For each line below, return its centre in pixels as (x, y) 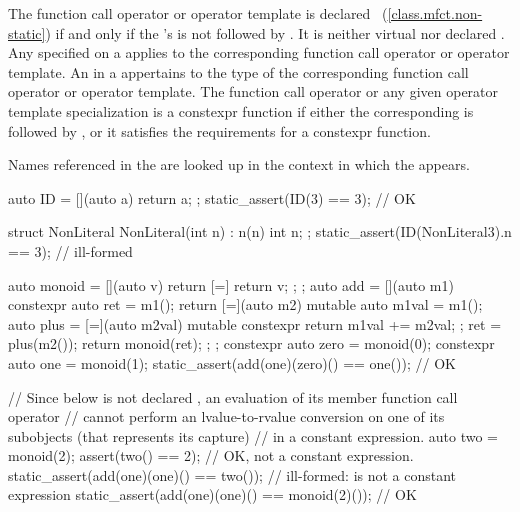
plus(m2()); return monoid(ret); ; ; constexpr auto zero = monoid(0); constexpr (251, 343)
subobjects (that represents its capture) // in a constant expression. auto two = (253, 435)
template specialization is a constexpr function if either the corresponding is (241, 110)
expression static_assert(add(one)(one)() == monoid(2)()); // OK (212, 494)
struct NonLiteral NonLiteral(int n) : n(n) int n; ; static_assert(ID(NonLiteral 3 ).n (260, 231)
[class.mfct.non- (435, 13)
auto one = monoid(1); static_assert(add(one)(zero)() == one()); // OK (232, 362)
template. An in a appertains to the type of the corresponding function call (238, 71)
